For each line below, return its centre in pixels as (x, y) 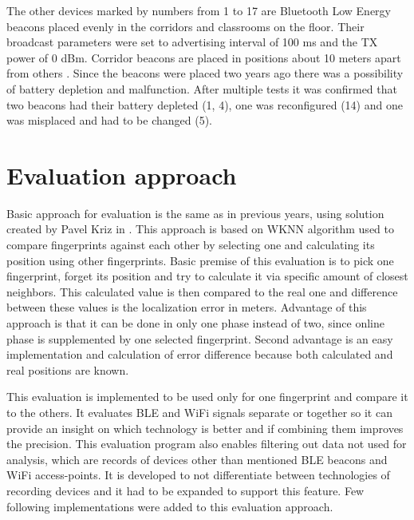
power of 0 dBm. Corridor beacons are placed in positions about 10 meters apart (204, 57)
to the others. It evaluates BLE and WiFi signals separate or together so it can (199, 412)
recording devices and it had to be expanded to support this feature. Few (185, 490)
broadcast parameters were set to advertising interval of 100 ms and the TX (192, 42)
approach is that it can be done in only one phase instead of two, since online (196, 323)
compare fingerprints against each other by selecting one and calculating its (191, 245)
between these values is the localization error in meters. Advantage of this (187, 307)
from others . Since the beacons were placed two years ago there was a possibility (205, 73)
